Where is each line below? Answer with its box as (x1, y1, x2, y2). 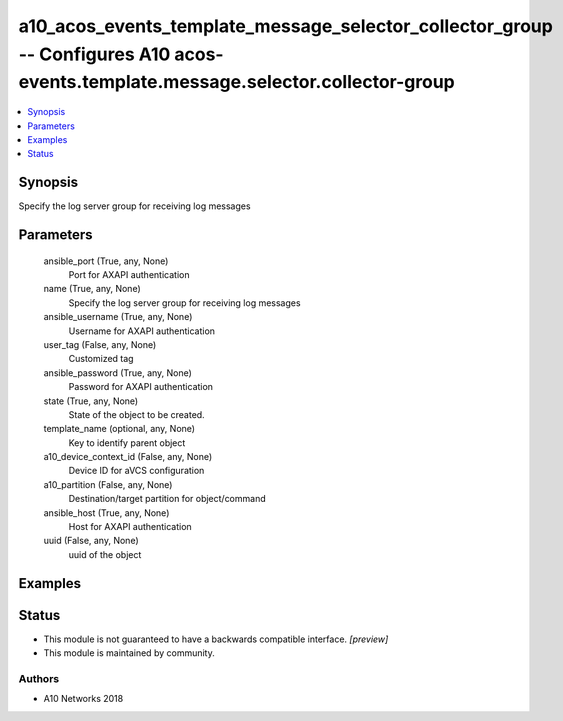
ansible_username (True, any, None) (43, 311, 193, 323)
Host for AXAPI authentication (68, 521, 192, 533)
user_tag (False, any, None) (43, 338, 157, 350)
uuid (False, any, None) (43, 535, 139, 547)
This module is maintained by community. (43, 647, 215, 659)
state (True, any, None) (43, 395, 139, 407)
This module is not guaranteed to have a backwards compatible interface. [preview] (43, 633, 389, 645)
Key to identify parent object (68, 436, 186, 449)
